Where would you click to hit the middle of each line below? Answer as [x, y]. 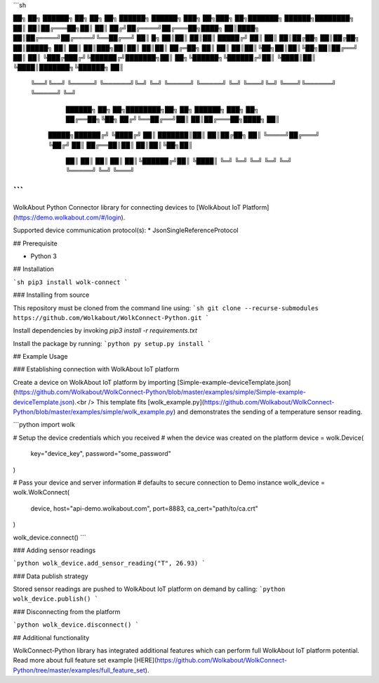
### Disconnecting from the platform [67, 611]
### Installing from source [51, 295]
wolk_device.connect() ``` [50, 537]
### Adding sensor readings [54, 550]
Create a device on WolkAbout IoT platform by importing [94, 382]
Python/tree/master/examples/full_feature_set [79, 670]
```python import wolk [44, 425]
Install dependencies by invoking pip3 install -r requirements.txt [105, 331]
